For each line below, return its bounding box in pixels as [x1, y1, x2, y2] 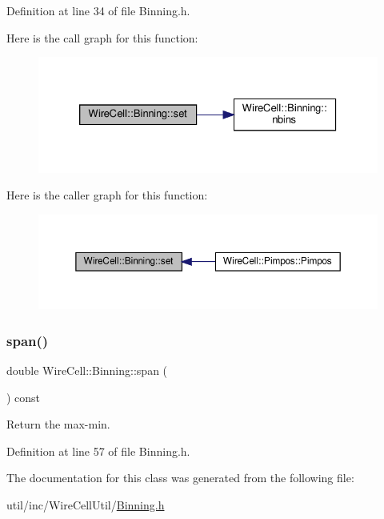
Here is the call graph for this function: [6, 29, 198, 46]
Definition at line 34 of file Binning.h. [6, 2, 190, 18]
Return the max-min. [6, 416, 110, 432]
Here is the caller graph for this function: [6, 187, 208, 203]
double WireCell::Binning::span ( [6, 361, 168, 378]
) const [6, 388, 41, 405]
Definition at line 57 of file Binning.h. [6, 442, 190, 459]
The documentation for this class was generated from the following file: [6, 469, 354, 486]
